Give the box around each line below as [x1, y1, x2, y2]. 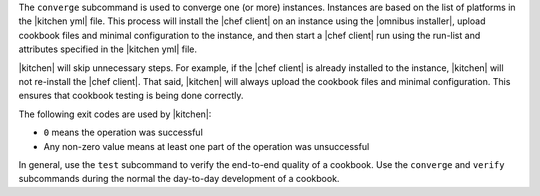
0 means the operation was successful [43, 126, 204, 139]
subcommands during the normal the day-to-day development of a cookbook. [18, 173, 340, 185]
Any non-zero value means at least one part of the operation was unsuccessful [43, 140, 370, 152]
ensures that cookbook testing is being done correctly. [18, 90, 244, 102]
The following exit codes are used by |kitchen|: [18, 108, 212, 120]
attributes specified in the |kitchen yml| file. [18, 43, 198, 55]
